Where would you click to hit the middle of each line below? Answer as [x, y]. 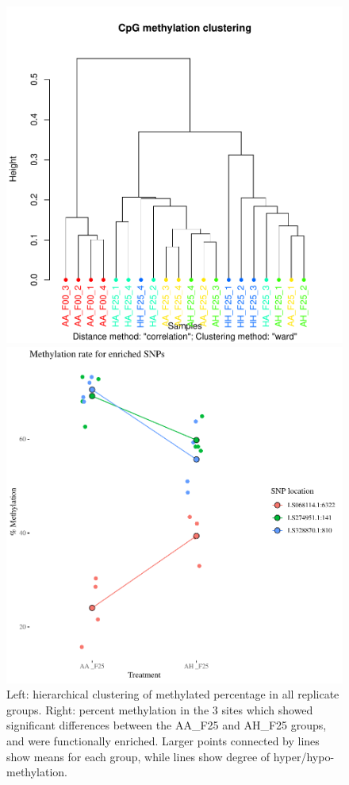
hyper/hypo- [304, 756]
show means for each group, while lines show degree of [138, 756]
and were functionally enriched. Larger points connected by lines [163, 740]
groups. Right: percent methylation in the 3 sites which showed [160, 709]
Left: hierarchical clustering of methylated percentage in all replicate [173, 694]
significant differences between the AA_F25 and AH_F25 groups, [167, 725]
